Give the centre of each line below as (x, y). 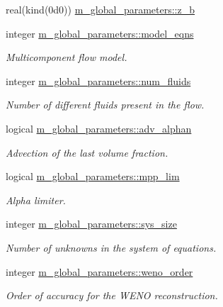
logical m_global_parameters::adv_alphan (99, 128)
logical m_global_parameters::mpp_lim (93, 176)
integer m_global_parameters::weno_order (99, 271)
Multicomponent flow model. (67, 57)
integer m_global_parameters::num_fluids (98, 80)
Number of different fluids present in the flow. (105, 105)
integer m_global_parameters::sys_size (91, 224)
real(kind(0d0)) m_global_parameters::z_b (101, 9)
